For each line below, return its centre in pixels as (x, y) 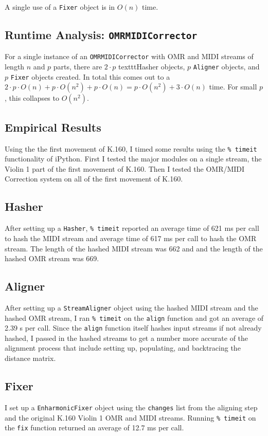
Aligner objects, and (226, 67)
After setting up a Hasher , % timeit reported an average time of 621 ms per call (132, 228)
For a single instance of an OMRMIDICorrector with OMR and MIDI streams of (129, 56)
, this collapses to (32, 98)
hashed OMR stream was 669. (52, 258)
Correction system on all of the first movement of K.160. (94, 179)
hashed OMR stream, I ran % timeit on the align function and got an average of (134, 317)
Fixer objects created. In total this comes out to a (90, 76)
